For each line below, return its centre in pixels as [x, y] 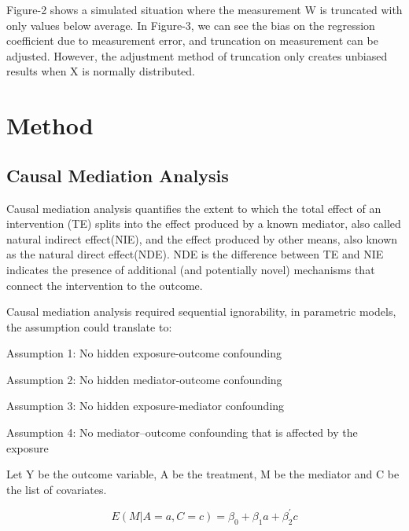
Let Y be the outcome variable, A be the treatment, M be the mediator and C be [203, 474]
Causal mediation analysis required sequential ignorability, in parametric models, [201, 311]
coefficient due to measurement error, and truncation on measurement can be [192, 40]
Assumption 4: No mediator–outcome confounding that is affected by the [182, 432]
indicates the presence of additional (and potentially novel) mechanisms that [191, 269]
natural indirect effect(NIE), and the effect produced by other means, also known [202, 238]
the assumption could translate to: [89, 326]
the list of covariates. [57, 489]
